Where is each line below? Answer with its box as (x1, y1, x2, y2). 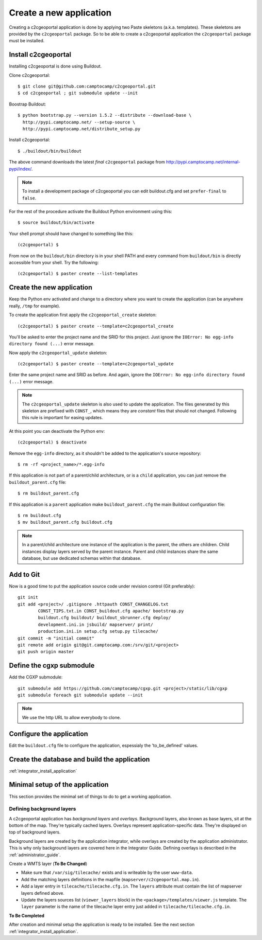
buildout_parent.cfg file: (9, 479, 66, 485)
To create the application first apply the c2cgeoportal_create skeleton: (9, 312, 157, 318)
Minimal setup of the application (9, 780, 109, 789)
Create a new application (9, 7, 112, 18)
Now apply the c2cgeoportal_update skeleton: (9, 350, 108, 355)
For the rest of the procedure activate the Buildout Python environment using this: (9, 209, 172, 214)
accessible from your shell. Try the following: (9, 260, 99, 266)
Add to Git (9, 570, 40, 579)
